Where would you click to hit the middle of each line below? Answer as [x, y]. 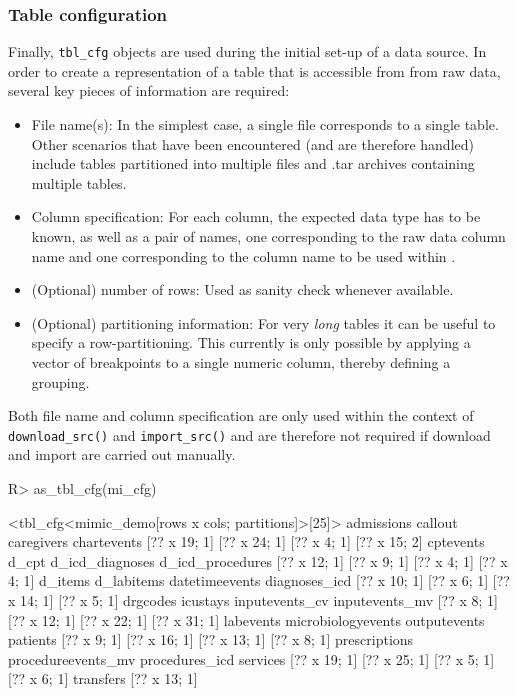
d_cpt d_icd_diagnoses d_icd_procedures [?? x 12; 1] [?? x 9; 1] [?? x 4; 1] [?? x [258, 560]
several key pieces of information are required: [149, 90]
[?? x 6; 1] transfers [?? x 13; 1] [103, 678]
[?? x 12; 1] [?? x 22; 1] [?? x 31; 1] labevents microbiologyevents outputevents [246, 619]
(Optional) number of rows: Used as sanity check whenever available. [242, 289]
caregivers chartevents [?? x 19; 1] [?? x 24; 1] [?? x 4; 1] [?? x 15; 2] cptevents [246, 541]
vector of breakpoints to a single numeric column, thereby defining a [241, 362]
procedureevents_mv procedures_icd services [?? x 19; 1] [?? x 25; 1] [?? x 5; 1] [251, 658]
